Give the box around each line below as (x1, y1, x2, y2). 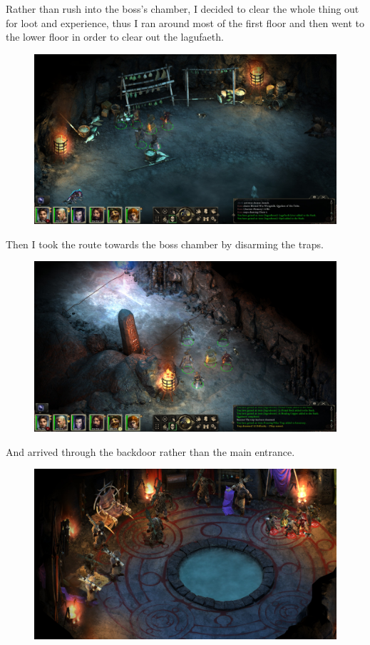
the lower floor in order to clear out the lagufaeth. (6, 29, 224, 44)
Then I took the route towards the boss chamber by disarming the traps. (6, 236, 324, 251)
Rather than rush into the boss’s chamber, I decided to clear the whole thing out (6, 1, 359, 16)
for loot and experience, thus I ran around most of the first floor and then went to (6, 15, 364, 30)
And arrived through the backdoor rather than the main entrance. (6, 444, 295, 459)
